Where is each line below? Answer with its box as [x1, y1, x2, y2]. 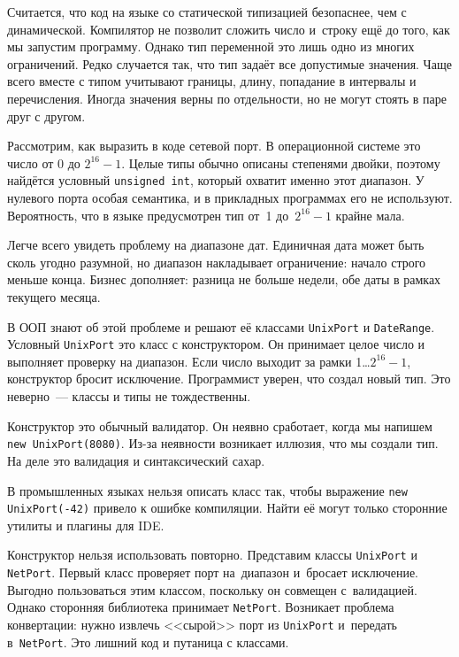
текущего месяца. [7, 287, 101, 305]
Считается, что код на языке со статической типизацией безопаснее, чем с [7, 3, 407, 20]
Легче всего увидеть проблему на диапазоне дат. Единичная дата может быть [7, 236, 425, 254]
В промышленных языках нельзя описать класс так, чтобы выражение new [7, 481, 408, 499]
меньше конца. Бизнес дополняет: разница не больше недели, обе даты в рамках [7, 270, 441, 289]
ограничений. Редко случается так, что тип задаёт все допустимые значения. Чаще [7, 54, 452, 73]
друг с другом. [7, 106, 86, 125]
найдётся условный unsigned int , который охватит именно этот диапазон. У [7, 171, 425, 189]
